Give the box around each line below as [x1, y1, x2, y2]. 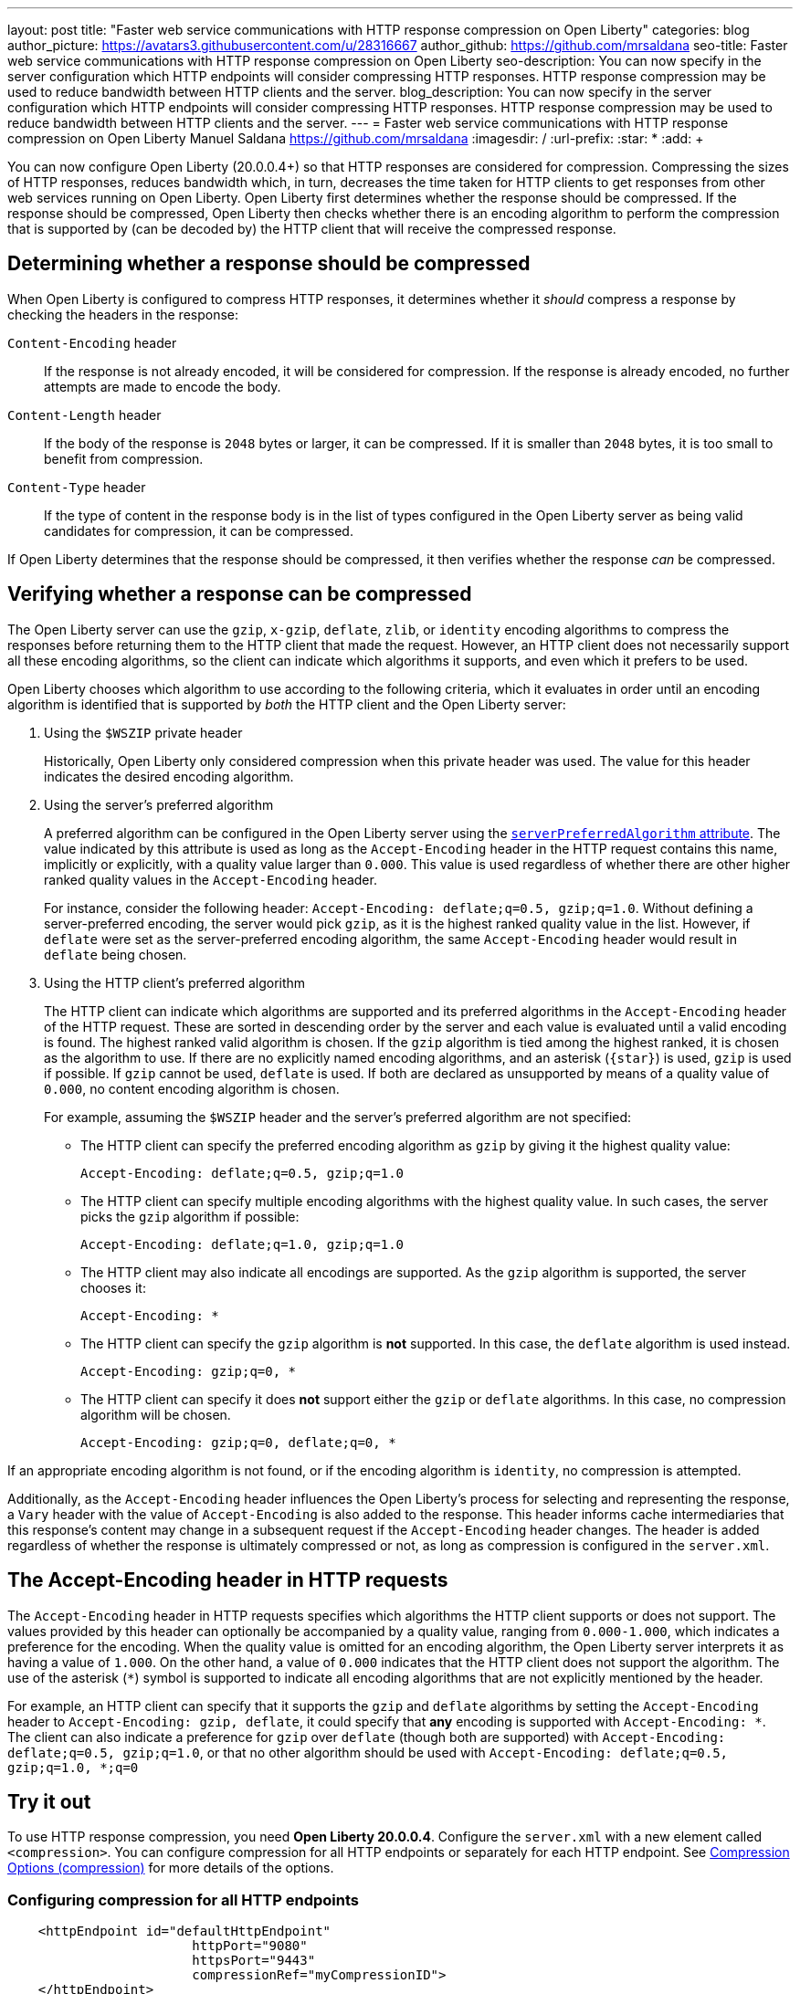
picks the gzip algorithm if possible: [80, 1208, 300, 1224]
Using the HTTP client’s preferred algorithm [44, 974, 306, 991]
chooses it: [80, 1279, 146, 1296]
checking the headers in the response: [7, 306, 239, 322]
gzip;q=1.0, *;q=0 [7, 1759, 139, 1775]
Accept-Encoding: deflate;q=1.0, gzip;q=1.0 [80, 1236, 405, 1252]
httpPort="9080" [192, 1938, 308, 1954]
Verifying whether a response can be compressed [7, 582, 472, 606]
